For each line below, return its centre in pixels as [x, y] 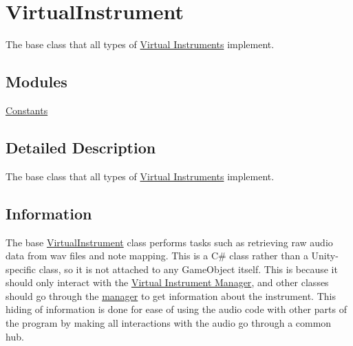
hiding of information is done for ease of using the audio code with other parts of [176, 309]
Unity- [325, 256]
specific [21, 269]
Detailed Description [81, 147]
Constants [27, 110]
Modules [36, 82]
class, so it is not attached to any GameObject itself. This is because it [188, 269]
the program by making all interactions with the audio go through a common [169, 323]
